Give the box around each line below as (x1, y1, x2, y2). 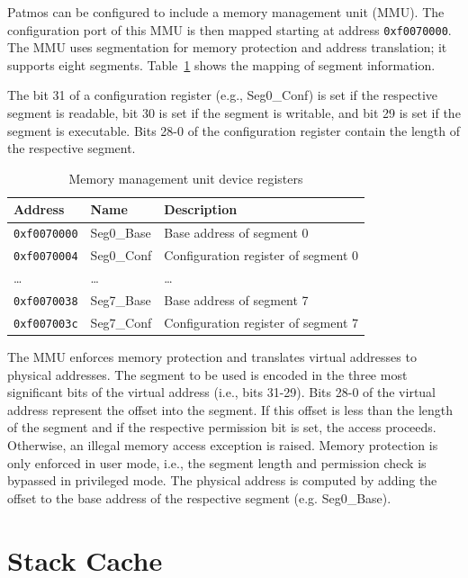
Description (164, 200, 238, 219)
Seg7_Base (90, 290, 151, 309)
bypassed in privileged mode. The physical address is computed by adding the (7, 471, 437, 490)
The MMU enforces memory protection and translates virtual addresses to (7, 347, 417, 366)
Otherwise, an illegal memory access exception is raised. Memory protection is (7, 435, 438, 454)
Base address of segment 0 (164, 223, 309, 242)
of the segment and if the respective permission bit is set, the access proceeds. (7, 418, 436, 437)
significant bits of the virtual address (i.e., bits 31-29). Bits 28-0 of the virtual (7, 383, 436, 402)
